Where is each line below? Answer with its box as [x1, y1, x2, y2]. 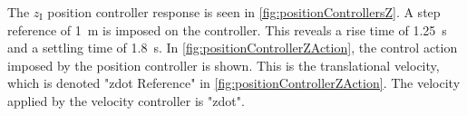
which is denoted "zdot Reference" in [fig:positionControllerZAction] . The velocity [7, 73, 461, 92]
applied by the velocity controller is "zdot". [7, 91, 245, 110]
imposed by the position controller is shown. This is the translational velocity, [7, 55, 440, 74]
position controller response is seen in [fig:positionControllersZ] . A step [47, 3, 441, 21]
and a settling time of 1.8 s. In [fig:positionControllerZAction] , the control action [7, 38, 458, 57]
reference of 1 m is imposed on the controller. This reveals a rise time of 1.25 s [7, 20, 447, 39]
